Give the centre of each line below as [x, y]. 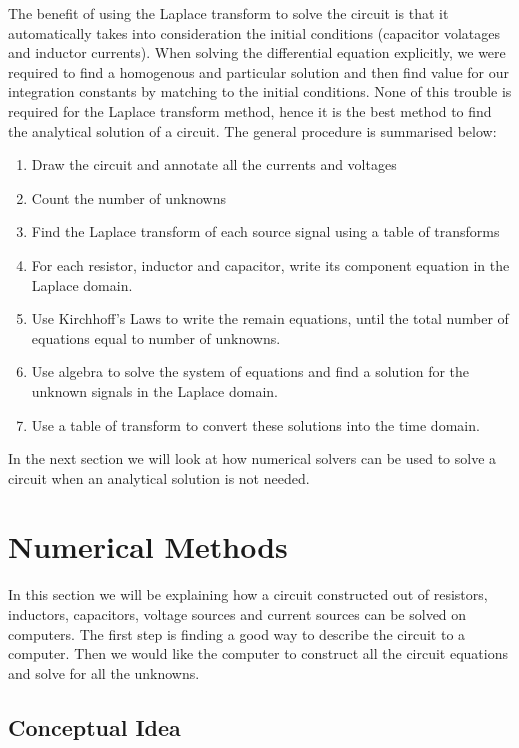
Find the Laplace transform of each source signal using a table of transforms [265, 231]
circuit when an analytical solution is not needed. [159, 477]
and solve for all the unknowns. [104, 672]
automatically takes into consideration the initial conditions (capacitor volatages [254, 32]
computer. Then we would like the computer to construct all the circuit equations [258, 653]
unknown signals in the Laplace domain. [154, 390]
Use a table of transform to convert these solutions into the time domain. [255, 424]
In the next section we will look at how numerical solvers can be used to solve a [252, 458]
